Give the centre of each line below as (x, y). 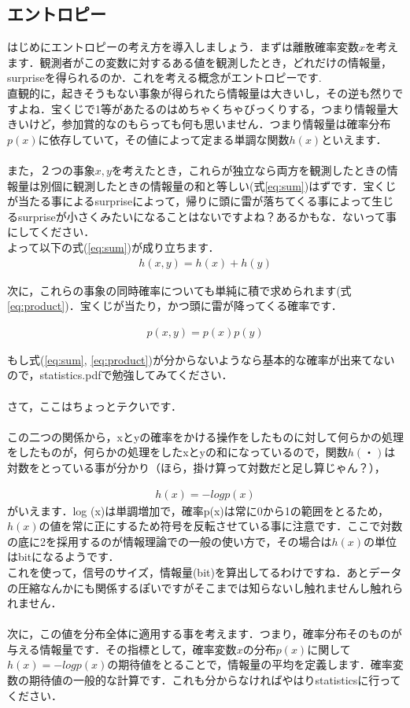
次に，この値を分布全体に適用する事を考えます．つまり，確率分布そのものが (205, 634)
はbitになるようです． (63, 557)
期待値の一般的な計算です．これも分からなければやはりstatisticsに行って (215, 680)
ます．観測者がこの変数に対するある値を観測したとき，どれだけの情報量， (200, 62)
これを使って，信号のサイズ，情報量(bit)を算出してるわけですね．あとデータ (205, 572)
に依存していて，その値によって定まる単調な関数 (164, 139)
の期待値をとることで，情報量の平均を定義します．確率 (250, 664)
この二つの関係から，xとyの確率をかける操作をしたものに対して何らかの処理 (205, 436)
